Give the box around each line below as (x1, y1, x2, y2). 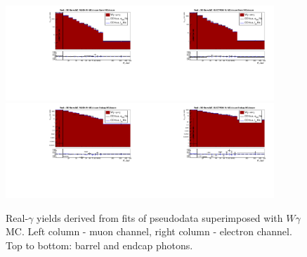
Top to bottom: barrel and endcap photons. (6, 238, 193, 253)
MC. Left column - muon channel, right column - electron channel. (6, 224, 292, 239)
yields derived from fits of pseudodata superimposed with (37, 210, 283, 225)
